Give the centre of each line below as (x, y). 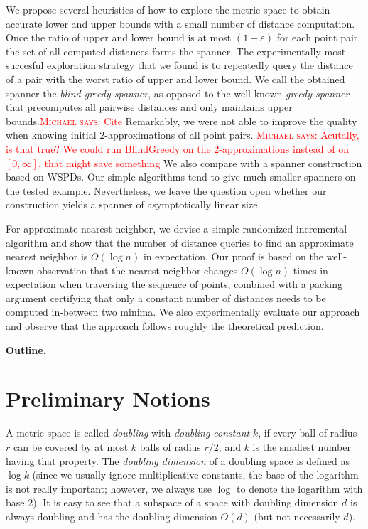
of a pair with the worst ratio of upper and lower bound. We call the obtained (175, 79)
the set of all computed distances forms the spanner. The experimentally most (176, 51)
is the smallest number (302, 446)
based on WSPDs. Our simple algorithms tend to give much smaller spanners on (181, 177)
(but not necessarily (297, 516)
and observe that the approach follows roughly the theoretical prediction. (165, 326)
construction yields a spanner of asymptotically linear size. (133, 204)
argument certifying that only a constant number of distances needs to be (166, 298)
